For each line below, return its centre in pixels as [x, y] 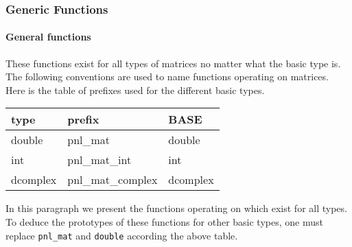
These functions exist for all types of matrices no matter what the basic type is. [173, 63]
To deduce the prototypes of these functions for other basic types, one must [164, 222]
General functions [48, 37]
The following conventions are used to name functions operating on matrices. [167, 77]
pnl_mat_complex [113, 180]
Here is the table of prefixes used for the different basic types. [135, 90]
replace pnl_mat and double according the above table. [122, 235]
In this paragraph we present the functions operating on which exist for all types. [176, 208]
